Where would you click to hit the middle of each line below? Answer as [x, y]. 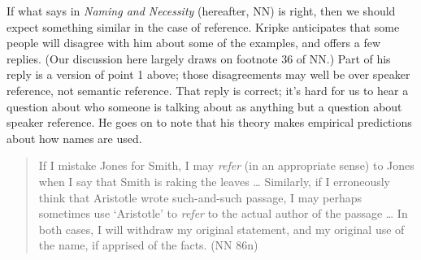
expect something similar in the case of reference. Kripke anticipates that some [203, 26]
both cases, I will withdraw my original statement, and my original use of [221, 229]
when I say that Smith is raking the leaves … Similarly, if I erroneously [214, 181]
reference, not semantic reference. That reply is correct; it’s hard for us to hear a [208, 90]
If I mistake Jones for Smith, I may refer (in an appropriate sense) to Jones [226, 165]
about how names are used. [74, 138]
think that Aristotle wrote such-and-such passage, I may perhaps [200, 197]
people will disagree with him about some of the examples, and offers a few [194, 43]
